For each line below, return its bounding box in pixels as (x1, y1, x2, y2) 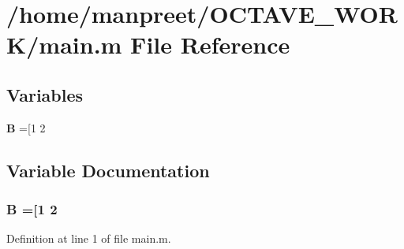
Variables (6, 82, 84, 106)
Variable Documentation (6, 158, 210, 182)
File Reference (130, 28, 290, 61)
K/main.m (6, 28, 122, 61)
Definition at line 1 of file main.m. (6, 230, 171, 247)
